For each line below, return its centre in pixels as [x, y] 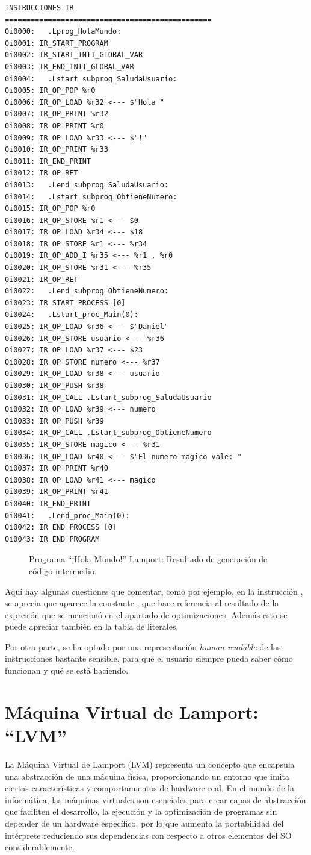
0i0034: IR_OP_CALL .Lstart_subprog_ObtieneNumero [108, 433]
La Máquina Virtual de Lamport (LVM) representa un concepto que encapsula [150, 764]
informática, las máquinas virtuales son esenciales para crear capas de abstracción [155, 799]
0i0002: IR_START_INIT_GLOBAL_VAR [74, 55]
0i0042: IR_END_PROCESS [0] [61, 528]
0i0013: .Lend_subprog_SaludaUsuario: [87, 185]
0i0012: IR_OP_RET [42, 173]
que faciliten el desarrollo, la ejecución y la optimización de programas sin [141, 811]
